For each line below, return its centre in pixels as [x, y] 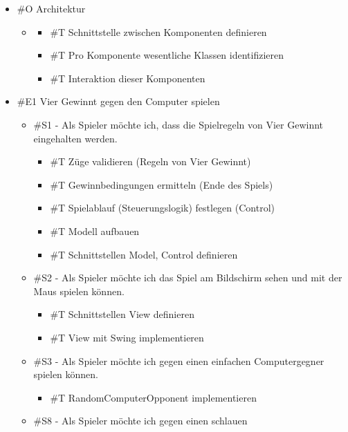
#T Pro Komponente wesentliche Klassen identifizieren [167, 55]
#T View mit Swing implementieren [127, 337]
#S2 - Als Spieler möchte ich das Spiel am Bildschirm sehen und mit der [188, 278]
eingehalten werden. [75, 138]
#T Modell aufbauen [95, 231]
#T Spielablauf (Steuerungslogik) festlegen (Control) [162, 208]
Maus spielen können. [79, 291]
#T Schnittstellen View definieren [122, 314]
